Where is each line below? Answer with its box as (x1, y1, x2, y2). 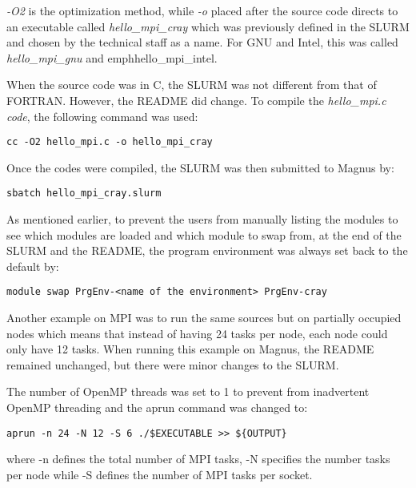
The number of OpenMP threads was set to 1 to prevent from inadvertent (6, 383, 370, 400)
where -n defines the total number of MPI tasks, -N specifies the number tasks (6, 450, 390, 467)
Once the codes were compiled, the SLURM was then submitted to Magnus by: (6, 159, 394, 175)
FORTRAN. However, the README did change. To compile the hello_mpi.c (6, 91, 386, 108)
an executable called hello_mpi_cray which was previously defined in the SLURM (6, 18, 410, 34)
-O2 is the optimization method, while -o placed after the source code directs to (6, 2, 398, 18)
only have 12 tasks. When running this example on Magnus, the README (6, 341, 374, 357)
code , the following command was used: (6, 107, 198, 124)
